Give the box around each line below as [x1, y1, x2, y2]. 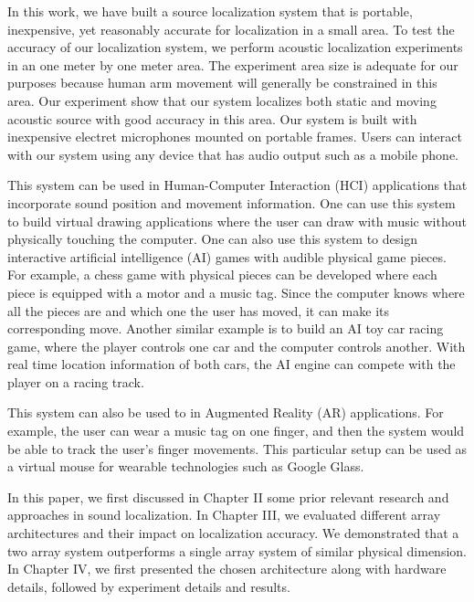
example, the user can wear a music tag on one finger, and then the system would [7, 421, 465, 440]
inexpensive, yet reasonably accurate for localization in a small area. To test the [7, 19, 455, 38]
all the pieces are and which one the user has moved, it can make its [7, 301, 389, 320]
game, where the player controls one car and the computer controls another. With [7, 336, 466, 355]
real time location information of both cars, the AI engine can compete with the [7, 354, 456, 374]
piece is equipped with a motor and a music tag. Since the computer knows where [7, 282, 465, 301]
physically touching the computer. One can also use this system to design [7, 229, 417, 248]
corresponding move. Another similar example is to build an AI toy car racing [7, 319, 444, 338]
